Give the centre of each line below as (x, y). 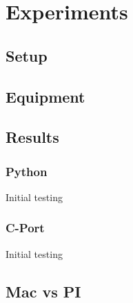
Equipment (45, 96)
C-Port (25, 228)
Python (27, 171)
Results (32, 137)
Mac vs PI (43, 291)
